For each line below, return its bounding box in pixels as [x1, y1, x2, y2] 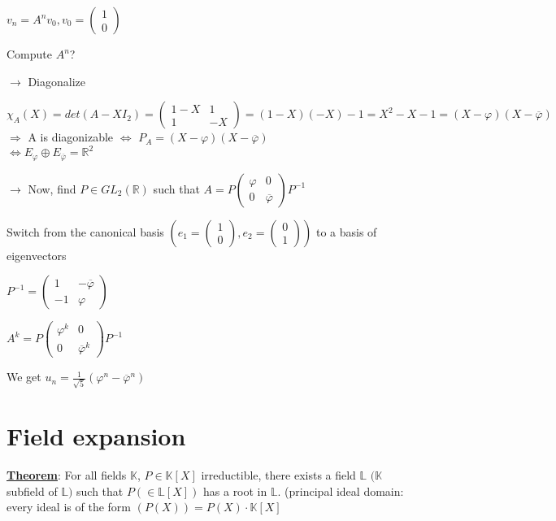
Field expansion [7, 419, 186, 453]
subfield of [7, 482, 58, 499]
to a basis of [315, 223, 377, 240]
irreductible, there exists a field [201, 467, 356, 484]
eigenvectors [7, 246, 67, 263]
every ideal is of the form [7, 498, 131, 515]
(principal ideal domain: [285, 482, 404, 499]
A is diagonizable [28, 128, 114, 145]
